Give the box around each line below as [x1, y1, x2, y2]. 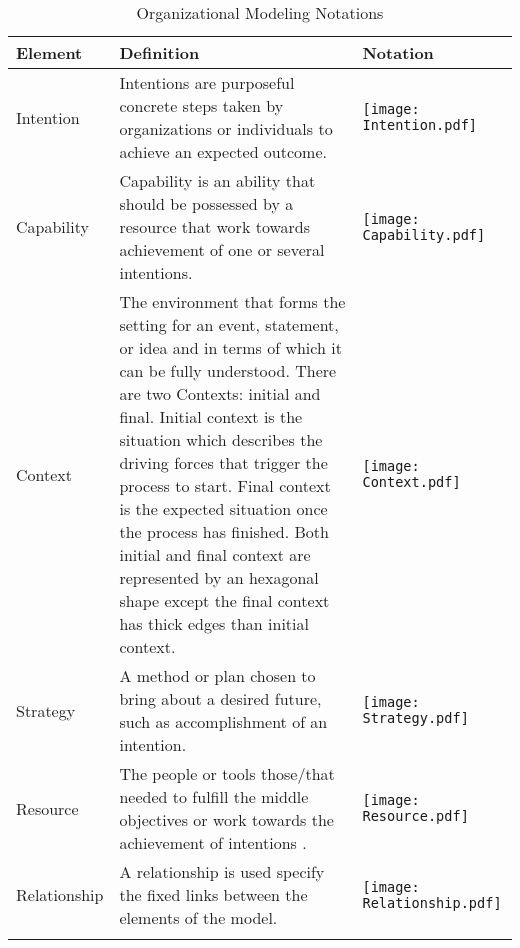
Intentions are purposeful [119, 71, 295, 94]
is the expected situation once [119, 497, 328, 520]
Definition [119, 41, 200, 64]
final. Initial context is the [119, 405, 303, 428]
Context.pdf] [362, 474, 461, 490]
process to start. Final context [119, 474, 331, 497]
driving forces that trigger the [119, 451, 328, 474]
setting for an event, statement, [119, 313, 339, 336]
